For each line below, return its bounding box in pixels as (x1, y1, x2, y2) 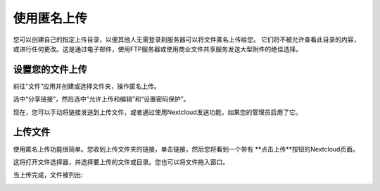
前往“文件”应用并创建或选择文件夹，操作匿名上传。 (13, 82, 161, 90)
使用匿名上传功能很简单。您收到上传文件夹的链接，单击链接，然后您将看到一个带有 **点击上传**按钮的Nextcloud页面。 (13, 144, 359, 153)
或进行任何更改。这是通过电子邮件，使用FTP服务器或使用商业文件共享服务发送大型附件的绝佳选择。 (13, 44, 303, 53)
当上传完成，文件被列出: (13, 171, 84, 179)
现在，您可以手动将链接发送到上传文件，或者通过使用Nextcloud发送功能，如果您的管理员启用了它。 (13, 108, 302, 116)
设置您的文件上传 (13, 63, 87, 75)
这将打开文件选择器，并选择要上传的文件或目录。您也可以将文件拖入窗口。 (13, 157, 229, 166)
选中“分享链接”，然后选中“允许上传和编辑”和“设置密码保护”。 (13, 95, 190, 104)
